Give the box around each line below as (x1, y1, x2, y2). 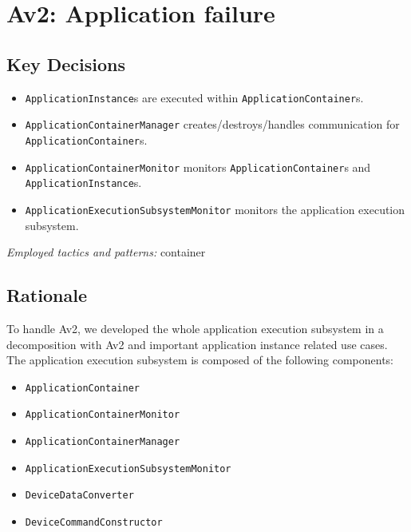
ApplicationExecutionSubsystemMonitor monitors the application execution (25, 200, 405, 217)
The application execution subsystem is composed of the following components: (6, 351, 393, 368)
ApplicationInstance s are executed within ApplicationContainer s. (25, 89, 364, 105)
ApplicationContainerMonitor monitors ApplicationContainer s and (25, 158, 371, 175)
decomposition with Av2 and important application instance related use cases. (6, 335, 388, 352)
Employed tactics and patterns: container (6, 244, 206, 260)
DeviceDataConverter (25, 490, 134, 502)
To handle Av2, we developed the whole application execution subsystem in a (6, 320, 384, 336)
